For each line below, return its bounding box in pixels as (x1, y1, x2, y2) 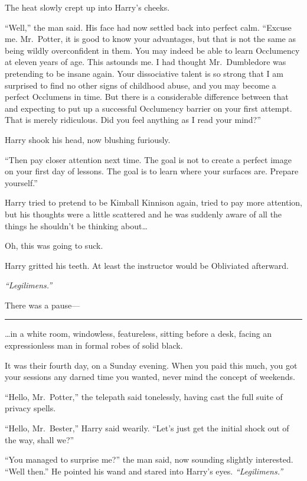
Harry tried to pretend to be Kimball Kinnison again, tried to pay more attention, (5, 196, 302, 209)
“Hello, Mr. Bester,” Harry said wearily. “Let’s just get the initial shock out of (5, 422, 289, 434)
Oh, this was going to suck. (5, 239, 103, 252)
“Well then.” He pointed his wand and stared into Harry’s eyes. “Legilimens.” (5, 464, 283, 477)
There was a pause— (5, 298, 80, 311)
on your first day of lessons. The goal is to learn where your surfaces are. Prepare (5, 165, 299, 177)
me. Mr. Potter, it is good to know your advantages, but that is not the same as (5, 32, 296, 45)
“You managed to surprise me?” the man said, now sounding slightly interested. (5, 453, 293, 466)
